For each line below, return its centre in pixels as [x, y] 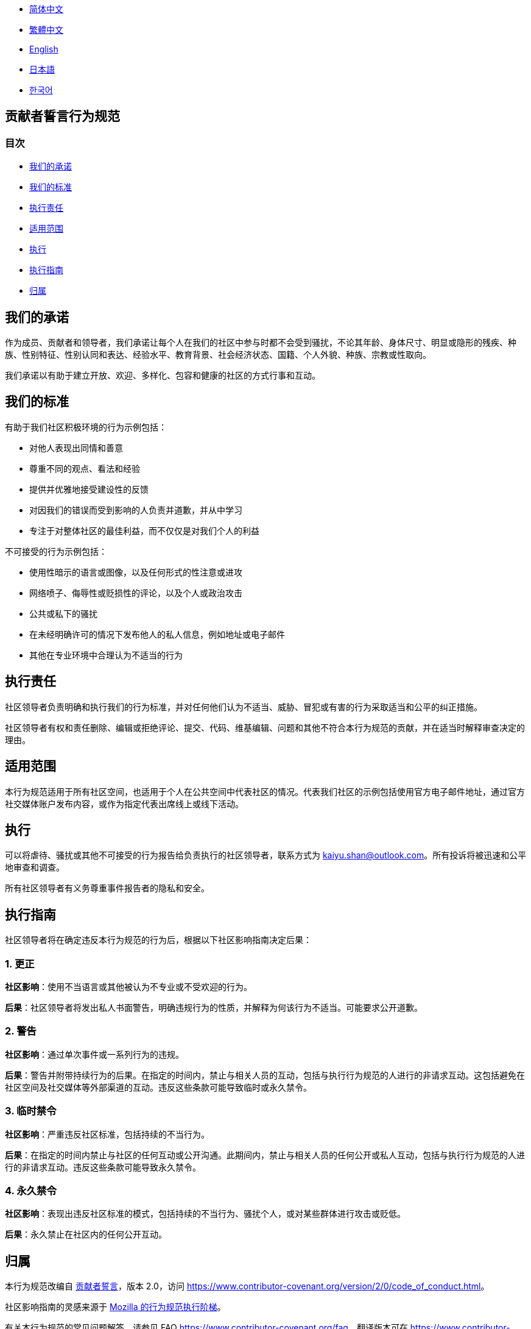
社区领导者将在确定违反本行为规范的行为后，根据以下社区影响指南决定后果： [158, 940]
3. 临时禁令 [31, 1111]
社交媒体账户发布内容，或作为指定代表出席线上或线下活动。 [124, 803]
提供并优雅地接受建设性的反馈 [89, 489]
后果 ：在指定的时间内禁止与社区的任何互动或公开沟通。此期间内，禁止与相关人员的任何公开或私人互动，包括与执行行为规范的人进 [265, 1155]
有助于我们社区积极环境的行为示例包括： [86, 427]
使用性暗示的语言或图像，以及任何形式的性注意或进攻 [136, 572]
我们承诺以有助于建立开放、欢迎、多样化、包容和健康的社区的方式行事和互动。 [163, 376]
